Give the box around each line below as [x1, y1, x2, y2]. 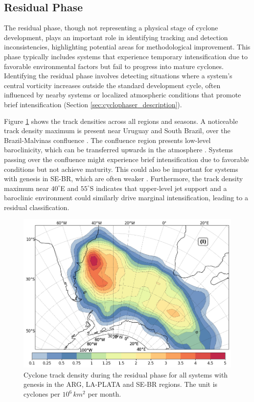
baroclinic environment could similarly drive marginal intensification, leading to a [4, 192, 248, 203]
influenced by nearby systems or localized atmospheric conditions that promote [4, 90, 241, 100]
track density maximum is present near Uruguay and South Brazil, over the [4, 125, 231, 136]
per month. [88, 389, 121, 399]
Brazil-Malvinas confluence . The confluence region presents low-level [4, 135, 211, 145]
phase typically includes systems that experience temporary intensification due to [4, 51, 248, 61]
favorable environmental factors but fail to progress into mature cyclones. [4, 61, 224, 71]
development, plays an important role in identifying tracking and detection [4, 32, 228, 42]
